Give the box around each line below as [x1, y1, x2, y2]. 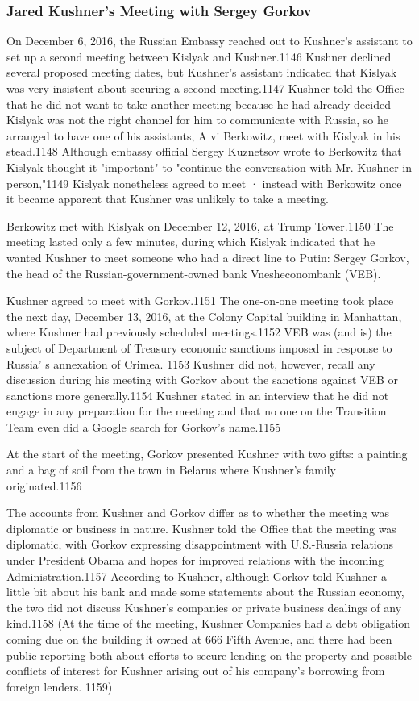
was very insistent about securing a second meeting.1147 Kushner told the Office [6, 80, 404, 96]
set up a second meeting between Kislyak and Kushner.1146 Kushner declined [6, 48, 392, 65]
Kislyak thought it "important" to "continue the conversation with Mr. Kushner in [6, 158, 413, 175]
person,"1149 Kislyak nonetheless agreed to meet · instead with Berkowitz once [6, 174, 402, 191]
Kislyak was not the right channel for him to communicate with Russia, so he [6, 111, 388, 128]
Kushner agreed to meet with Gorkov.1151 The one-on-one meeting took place [6, 292, 394, 309]
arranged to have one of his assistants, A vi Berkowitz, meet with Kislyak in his [6, 127, 400, 144]
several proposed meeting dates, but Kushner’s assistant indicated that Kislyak [6, 64, 397, 81]
